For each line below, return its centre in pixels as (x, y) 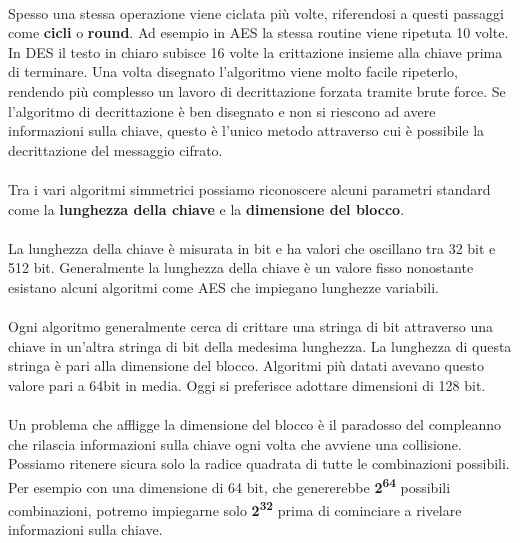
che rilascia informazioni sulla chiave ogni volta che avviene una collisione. (235, 443)
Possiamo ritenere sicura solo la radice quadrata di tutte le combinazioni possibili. (259, 463)
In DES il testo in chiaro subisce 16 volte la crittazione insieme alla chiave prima (255, 51)
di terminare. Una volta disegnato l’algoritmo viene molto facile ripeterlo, (233, 71)
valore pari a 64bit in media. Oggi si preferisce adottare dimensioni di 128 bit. (247, 384)
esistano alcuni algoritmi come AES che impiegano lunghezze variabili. (223, 286)
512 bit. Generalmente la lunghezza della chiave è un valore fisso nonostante (241, 267)
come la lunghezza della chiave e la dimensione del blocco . (206, 208)
